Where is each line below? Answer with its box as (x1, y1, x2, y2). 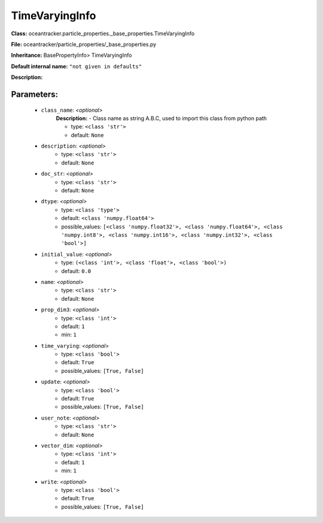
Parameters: (11, 89, 58, 99)
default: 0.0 (61, 267, 92, 274)
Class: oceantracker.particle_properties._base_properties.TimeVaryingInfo (11, 30, 195, 37)
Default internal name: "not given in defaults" (11, 63, 142, 70)
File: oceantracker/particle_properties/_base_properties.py (11, 41, 157, 48)
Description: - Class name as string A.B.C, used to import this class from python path (56, 114, 267, 122)
